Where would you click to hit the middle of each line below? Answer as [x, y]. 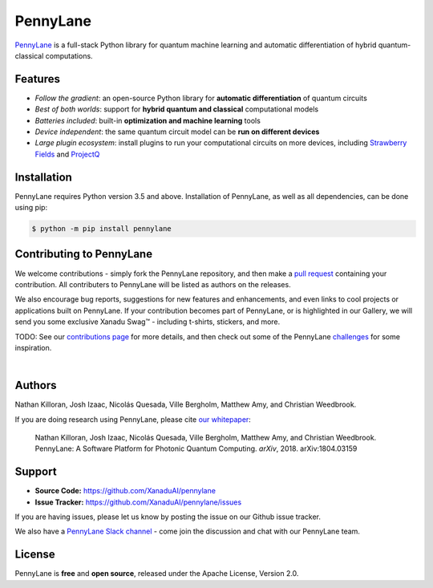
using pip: [31, 208]
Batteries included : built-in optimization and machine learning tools [148, 120]
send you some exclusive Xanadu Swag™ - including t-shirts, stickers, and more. [148, 322]
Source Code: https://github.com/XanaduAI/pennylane [125, 491]
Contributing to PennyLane [83, 254]
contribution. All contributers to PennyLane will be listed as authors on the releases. [153, 284]
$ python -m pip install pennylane [101, 229]
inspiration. [33, 347]
